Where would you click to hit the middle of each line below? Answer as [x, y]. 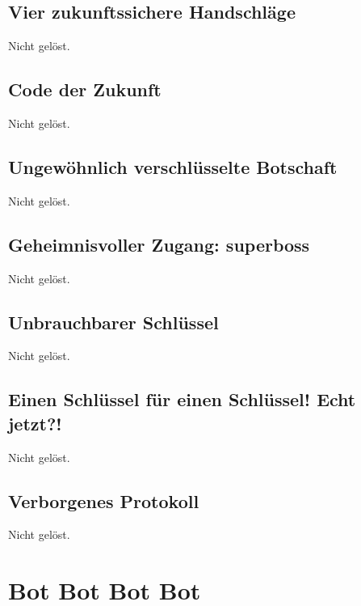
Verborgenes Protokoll [104, 500]
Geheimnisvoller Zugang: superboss [159, 244]
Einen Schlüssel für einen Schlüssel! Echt [182, 399]
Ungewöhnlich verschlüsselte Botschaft [173, 166]
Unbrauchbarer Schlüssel [113, 322]
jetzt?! [35, 423]
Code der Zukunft [85, 89]
